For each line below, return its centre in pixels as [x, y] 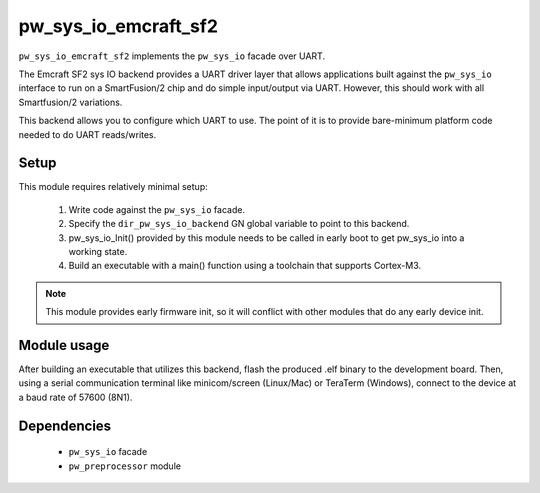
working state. [98, 251]
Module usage [64, 345]
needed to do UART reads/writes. [87, 134]
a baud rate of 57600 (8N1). [75, 397]
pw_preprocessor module [125, 466]
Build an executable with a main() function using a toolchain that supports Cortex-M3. [245, 266]
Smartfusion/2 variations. [70, 102]
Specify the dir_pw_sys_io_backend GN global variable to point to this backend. [239, 224]
